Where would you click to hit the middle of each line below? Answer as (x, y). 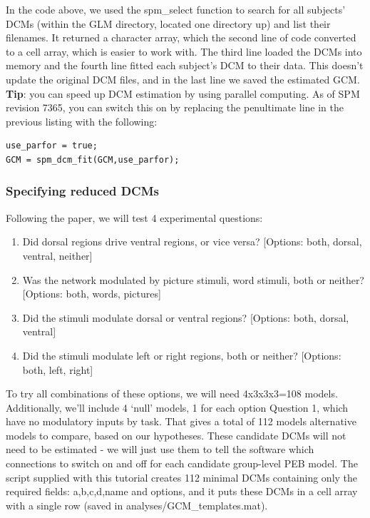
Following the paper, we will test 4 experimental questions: (134, 217)
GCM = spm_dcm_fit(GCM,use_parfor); (93, 159)
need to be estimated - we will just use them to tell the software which (160, 449)
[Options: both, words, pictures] (92, 294)
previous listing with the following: (82, 121)
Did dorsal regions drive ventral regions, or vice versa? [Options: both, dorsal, (192, 242)
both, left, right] (58, 369)
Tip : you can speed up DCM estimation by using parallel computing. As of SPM (183, 93)
